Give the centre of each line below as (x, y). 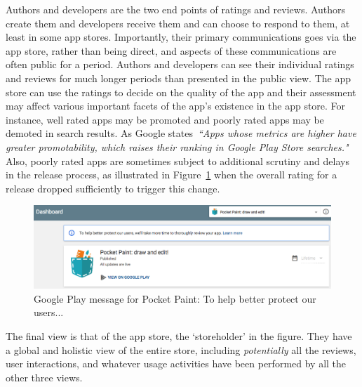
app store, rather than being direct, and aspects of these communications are (171, 50)
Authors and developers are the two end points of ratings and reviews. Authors (176, 9)
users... (49, 312)
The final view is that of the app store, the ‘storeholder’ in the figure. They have (179, 336)
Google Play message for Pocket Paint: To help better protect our (175, 298)
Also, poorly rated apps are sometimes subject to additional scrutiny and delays (177, 160)
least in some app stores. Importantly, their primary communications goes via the (181, 37)
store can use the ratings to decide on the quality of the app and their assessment (181, 92)
